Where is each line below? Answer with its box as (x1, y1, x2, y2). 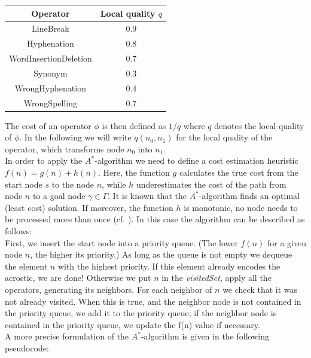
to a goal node (32, 189, 86, 202)
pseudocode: (5, 341, 49, 354)
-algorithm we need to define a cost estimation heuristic (94, 154, 298, 167)
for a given (267, 236, 306, 249)
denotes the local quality (214, 119, 304, 131)
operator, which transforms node (5, 142, 124, 155)
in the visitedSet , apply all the (161, 271, 272, 284)
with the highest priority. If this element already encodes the (57, 259, 280, 272)
